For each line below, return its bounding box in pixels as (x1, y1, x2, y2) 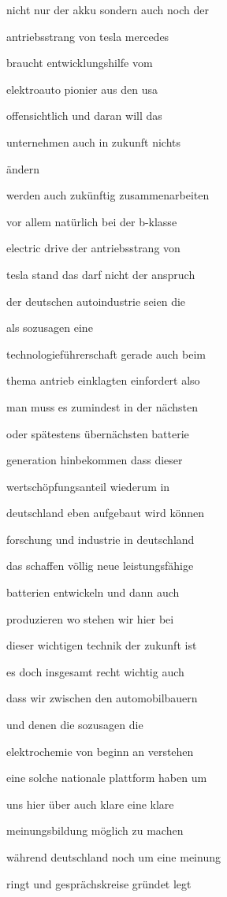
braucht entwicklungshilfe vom (6, 54, 153, 71)
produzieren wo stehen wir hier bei (6, 610, 174, 627)
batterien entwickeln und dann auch (6, 584, 180, 601)
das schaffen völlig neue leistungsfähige (6, 557, 194, 574)
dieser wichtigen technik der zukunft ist (6, 637, 197, 653)
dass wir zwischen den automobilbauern (6, 690, 198, 706)
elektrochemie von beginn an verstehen (6, 743, 194, 759)
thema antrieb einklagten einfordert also (6, 372, 200, 389)
